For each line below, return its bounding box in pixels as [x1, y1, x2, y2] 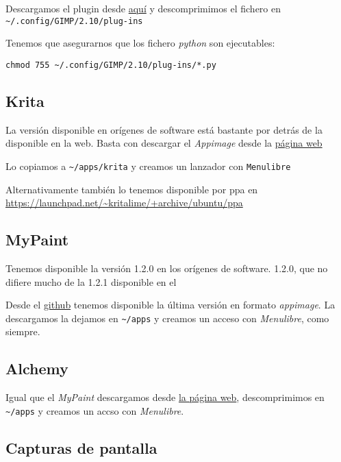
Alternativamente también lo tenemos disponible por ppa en [5, 182, 258, 196]
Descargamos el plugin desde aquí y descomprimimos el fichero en [5, 1, 281, 15]
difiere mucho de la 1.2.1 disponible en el [5, 274, 177, 289]
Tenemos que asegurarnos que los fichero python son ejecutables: [5, 36, 275, 50]
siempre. [5, 324, 40, 339]
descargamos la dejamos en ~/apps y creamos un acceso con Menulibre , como [5, 311, 329, 325]
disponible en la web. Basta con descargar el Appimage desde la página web [5, 136, 323, 150]
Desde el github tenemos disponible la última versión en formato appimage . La [5, 297, 336, 312]
